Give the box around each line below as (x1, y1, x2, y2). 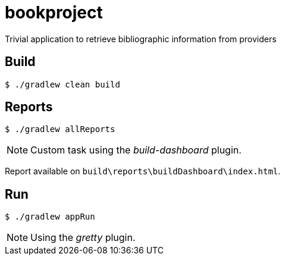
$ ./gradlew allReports (5, 124, 115, 134)
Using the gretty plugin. (30, 231, 136, 244)
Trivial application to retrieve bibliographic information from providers (5, 33, 277, 44)
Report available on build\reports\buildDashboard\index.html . (5, 166, 281, 177)
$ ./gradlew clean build (5, 79, 120, 89)
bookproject (5, 2, 103, 23)
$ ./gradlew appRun (5, 212, 95, 222)
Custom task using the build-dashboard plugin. (30, 144, 242, 156)
